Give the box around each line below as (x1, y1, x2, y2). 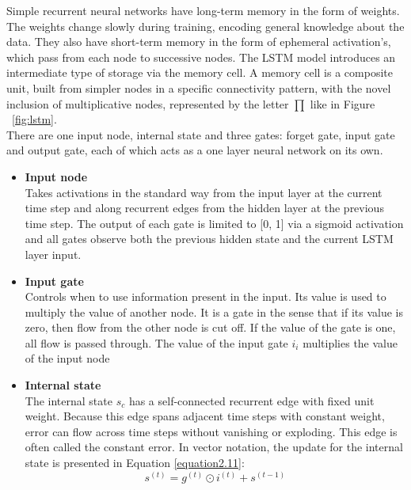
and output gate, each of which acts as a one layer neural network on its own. (6, 142, 383, 158)
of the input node (25, 350, 110, 367)
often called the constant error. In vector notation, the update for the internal (25, 439, 403, 455)
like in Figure (310, 95, 375, 112)
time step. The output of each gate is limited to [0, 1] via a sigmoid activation (25, 215, 404, 231)
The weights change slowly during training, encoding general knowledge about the (6, 17, 405, 34)
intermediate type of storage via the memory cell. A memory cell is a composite (6, 64, 393, 81)
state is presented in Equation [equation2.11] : (25, 454, 245, 471)
